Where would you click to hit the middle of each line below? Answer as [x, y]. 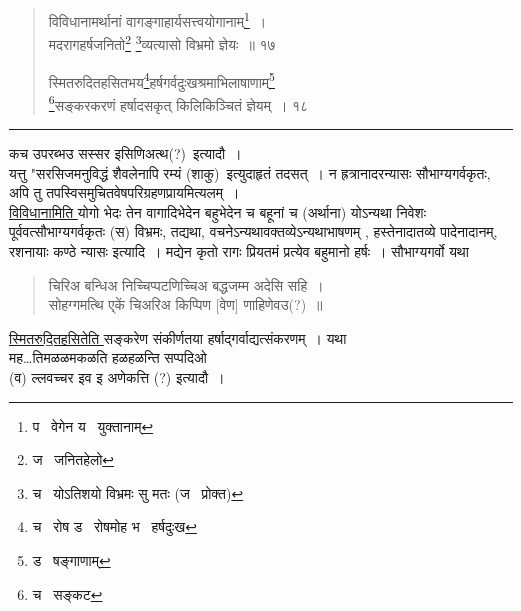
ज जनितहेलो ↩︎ [73, 459]
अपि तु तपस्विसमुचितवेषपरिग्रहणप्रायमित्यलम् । [124, 192]
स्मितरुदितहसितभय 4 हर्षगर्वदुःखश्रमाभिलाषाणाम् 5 [161, 80]
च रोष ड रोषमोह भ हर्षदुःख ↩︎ [115, 526]
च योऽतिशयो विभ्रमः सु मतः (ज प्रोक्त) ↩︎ [138, 492]
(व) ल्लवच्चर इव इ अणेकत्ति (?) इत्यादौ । [117, 376]
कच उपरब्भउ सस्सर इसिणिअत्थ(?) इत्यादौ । [125, 153]
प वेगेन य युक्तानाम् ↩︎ [93, 425]
